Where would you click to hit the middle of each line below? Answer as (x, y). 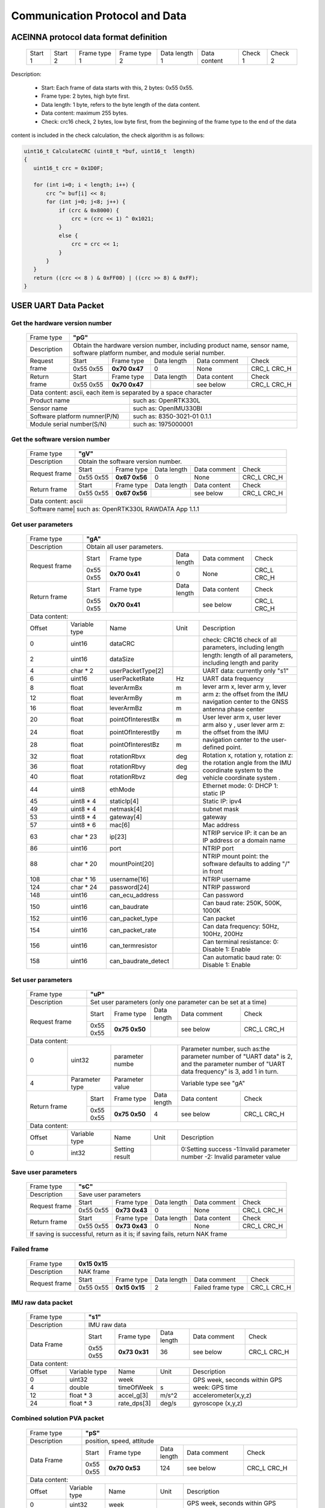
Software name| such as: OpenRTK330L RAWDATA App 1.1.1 (115, 509)
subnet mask (221, 809)
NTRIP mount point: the (236, 856)
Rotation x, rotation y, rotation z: (248, 755)
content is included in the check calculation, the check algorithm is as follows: (108, 135)
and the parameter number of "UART (233, 1064)
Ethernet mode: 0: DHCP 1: (240, 785)
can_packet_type (133, 918)
